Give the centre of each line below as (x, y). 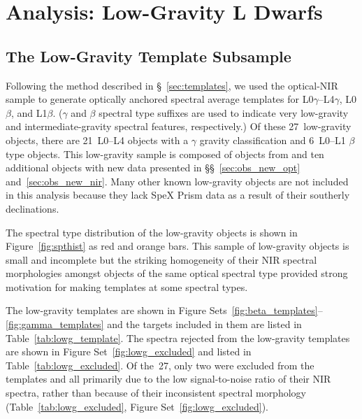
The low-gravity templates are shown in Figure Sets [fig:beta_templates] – (164, 310)
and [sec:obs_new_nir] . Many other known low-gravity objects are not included (177, 181)
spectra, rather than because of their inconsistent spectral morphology (156, 393)
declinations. (32, 208)
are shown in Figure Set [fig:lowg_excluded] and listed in (129, 351)
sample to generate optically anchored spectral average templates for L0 (160, 99)
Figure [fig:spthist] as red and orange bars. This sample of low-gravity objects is (178, 246)
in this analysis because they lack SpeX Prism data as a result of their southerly (178, 195)
